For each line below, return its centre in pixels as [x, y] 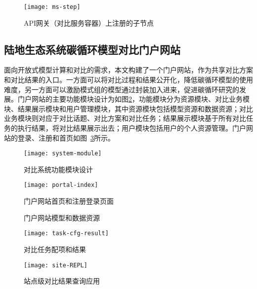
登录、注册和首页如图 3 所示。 [66, 137]
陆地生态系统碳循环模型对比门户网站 [92, 49]
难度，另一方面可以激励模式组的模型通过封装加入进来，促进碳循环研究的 [122, 89]
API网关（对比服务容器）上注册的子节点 [89, 22]
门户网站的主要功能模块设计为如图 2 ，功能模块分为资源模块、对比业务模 [133, 99]
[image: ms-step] [52, 7]
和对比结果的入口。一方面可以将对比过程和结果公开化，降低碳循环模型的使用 [128, 80]
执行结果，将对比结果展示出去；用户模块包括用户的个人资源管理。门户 [132, 128]
